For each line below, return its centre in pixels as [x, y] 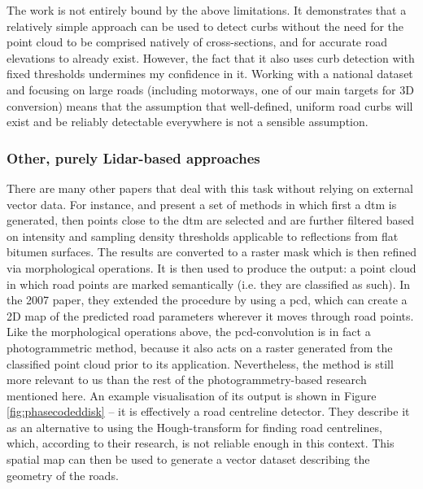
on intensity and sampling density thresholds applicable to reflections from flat [203, 236]
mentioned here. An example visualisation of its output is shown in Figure [192, 395]
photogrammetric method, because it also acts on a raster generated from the [200, 347]
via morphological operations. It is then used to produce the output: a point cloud [211, 267]
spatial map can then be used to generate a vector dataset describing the [188, 459]
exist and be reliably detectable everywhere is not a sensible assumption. [188, 122]
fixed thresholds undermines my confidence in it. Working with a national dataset [210, 74]
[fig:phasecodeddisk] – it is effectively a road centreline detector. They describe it [208, 411]
